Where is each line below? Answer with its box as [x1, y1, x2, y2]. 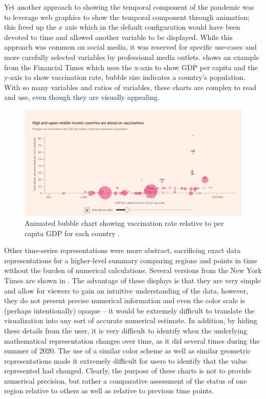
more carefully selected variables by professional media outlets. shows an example [4, 51, 259, 62]
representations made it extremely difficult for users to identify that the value [4, 355, 247, 366]
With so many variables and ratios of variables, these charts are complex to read [4, 81, 256, 92]
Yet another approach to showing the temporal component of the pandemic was [4, 2, 254, 12]
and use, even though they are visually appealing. [4, 92, 160, 102]
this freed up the [4, 22, 56, 32]
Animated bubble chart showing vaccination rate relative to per [25, 217, 224, 228]
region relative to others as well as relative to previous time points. [4, 385, 214, 396]
